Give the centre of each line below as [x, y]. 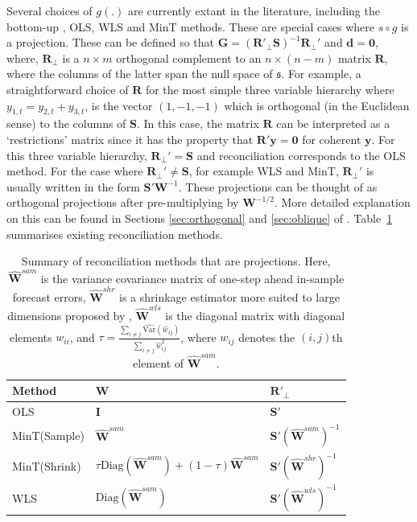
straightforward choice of [68, 89]
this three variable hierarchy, [77, 155]
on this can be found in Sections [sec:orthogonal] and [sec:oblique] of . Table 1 [200, 218]
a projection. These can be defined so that [111, 42]
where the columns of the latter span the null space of [140, 74]
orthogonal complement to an [189, 58]
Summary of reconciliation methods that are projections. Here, [176, 261]
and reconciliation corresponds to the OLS [301, 155]
